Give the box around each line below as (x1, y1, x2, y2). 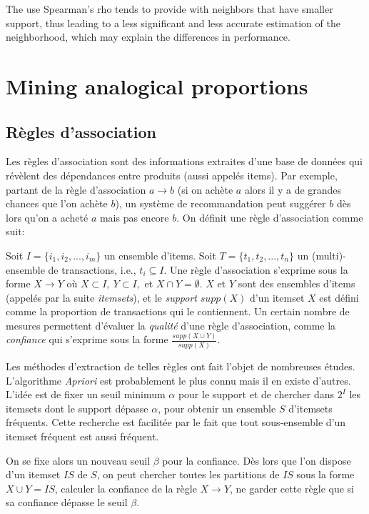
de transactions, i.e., (48, 262, 136, 277)
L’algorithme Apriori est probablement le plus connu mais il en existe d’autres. (6, 372, 351, 387)
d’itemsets (288, 400, 333, 415)
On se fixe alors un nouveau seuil (6, 453, 151, 468)
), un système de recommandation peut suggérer (115, 196, 326, 211)
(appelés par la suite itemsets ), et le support (6, 290, 197, 305)
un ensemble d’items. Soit (104, 247, 216, 262)
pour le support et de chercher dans (178, 387, 334, 402)
